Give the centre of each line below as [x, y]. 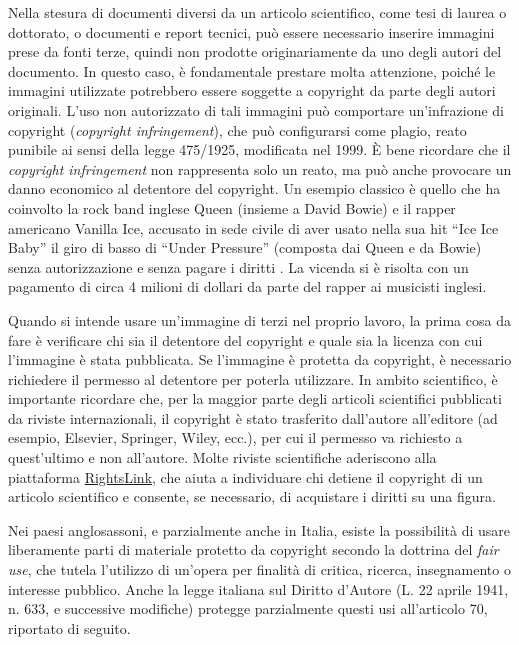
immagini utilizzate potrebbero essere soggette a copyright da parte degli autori [252, 90]
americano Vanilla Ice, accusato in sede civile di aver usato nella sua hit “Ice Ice [253, 227]
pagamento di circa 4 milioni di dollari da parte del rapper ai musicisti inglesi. [247, 286]
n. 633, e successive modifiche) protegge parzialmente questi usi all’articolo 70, [248, 608]
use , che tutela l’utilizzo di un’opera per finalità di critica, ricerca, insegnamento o [259, 569]
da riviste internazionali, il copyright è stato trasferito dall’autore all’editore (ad [253, 417]
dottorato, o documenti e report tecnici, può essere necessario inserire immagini [251, 31]
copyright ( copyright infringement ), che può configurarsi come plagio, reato [237, 129]
